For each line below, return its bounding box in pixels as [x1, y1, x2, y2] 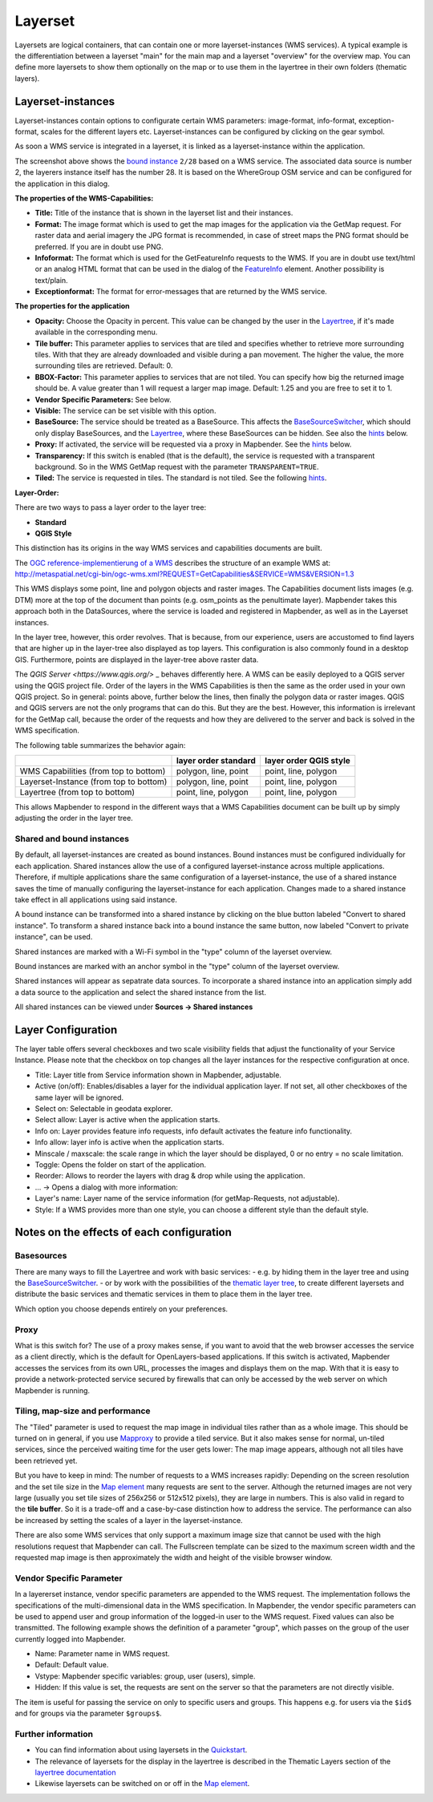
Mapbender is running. [14, 1385, 91, 1395]
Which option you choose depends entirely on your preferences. [14, 1303, 229, 1314]
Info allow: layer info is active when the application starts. [34, 1137, 225, 1147]
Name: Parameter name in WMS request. [34, 1649, 170, 1659]
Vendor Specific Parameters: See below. [34, 394, 172, 404]
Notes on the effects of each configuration [14, 1226, 233, 1239]
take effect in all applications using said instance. [14, 895, 178, 905]
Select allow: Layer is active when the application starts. [34, 1115, 221, 1125]
